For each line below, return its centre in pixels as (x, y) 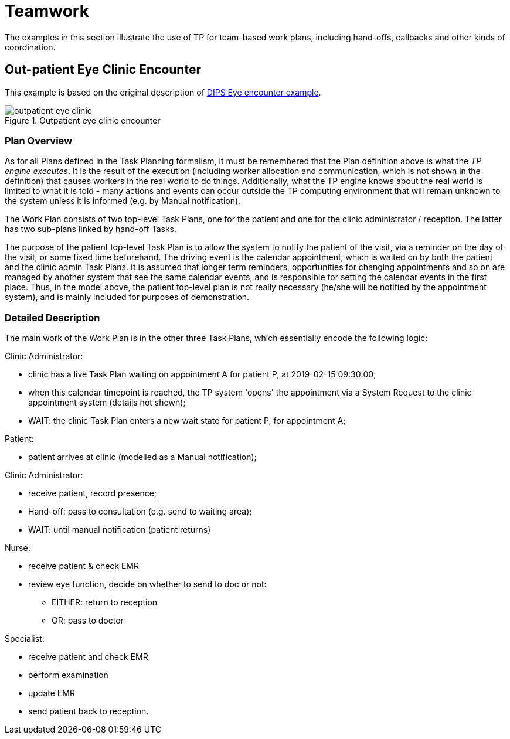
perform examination (68, 675)
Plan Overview (39, 140)
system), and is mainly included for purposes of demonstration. (127, 297)
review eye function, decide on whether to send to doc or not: (147, 584)
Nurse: (18, 548)
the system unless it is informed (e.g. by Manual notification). (123, 201)
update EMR (52, 693)
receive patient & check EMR (84, 566)
